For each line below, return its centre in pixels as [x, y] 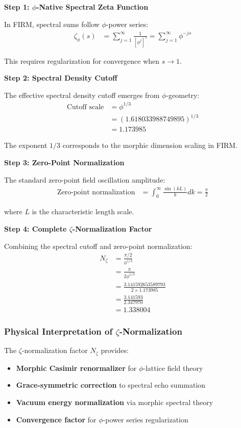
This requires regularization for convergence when [82, 60]
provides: [115, 350]
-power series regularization [146, 419]
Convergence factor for [56, 419]
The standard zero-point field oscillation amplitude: [85, 179]
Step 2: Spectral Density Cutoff [61, 78]
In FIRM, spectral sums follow [52, 24]
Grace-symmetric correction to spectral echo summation [111, 385]
